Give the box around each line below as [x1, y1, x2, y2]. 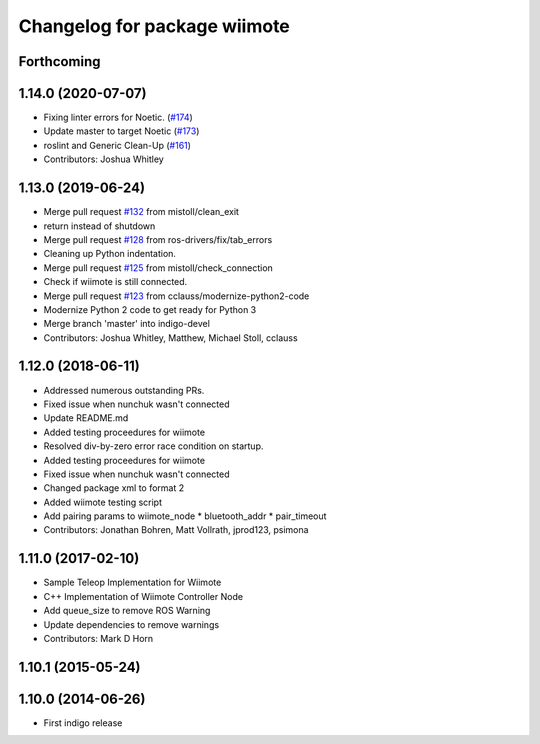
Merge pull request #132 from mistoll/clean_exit [43, 206, 240, 218]
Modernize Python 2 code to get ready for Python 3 [43, 303, 257, 315]
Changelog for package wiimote [18, 15, 290, 37]
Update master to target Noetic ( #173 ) [43, 125, 200, 137]
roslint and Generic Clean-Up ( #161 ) [43, 139, 192, 151]
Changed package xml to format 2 [43, 482, 185, 494]
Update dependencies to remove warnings [43, 618, 220, 630]
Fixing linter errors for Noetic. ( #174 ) [43, 111, 194, 124]
